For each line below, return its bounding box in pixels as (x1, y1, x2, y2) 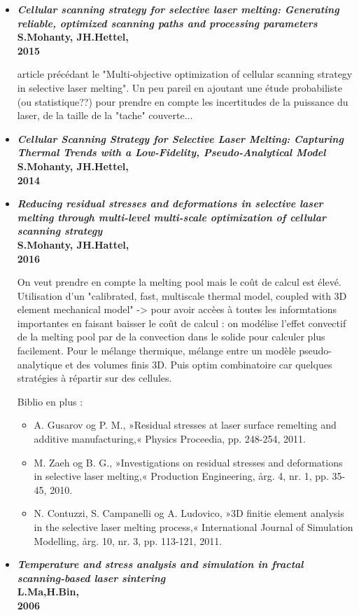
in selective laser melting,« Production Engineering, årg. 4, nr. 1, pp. (34, 469, 329, 483)
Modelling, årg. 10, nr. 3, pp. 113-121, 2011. (34, 533, 223, 548)
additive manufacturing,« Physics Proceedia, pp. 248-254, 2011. (34, 431, 306, 446)
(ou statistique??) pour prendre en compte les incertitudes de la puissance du (17, 94, 349, 109)
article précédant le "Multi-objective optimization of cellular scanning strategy (17, 67, 353, 81)
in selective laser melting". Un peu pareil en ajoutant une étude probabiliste (17, 80, 342, 95)
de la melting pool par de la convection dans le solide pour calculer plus (17, 329, 325, 344)
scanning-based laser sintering (17, 570, 166, 585)
